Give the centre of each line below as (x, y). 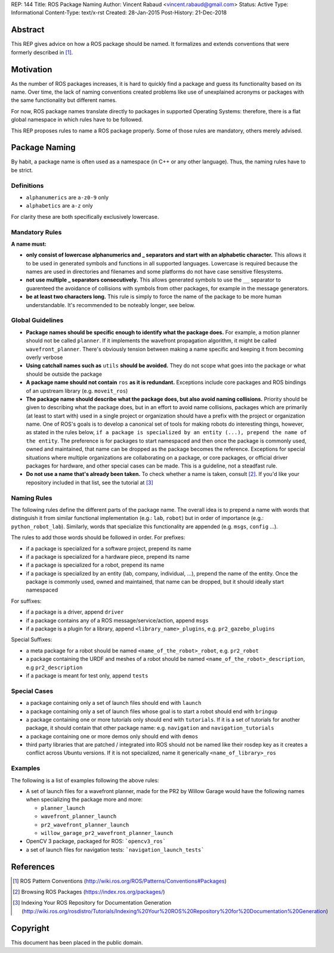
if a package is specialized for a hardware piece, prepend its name (108, 556)
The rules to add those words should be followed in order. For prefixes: (98, 537)
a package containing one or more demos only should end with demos (112, 736)
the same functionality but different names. (64, 100)
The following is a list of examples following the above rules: (85, 780)
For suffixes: (26, 601)
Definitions (27, 185)
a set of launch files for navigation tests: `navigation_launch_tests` (115, 849)
